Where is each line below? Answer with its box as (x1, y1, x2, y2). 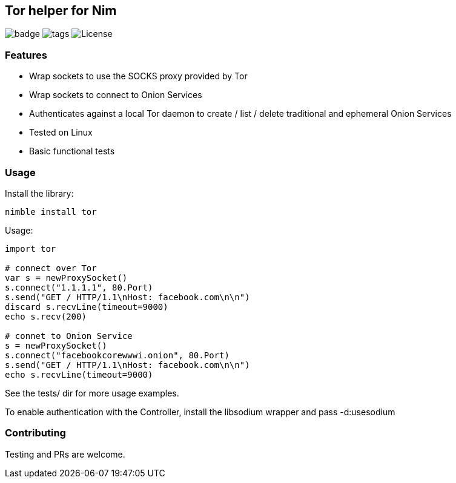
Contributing (5, 427, 66, 439)
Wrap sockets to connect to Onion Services (29, 90, 202, 100)
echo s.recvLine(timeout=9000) (5, 369, 153, 379)
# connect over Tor (5, 263, 97, 273)
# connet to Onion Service (5, 330, 133, 341)
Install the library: (5, 188, 74, 199)
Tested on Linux (29, 127, 93, 138)
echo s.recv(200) (5, 311, 87, 321)
